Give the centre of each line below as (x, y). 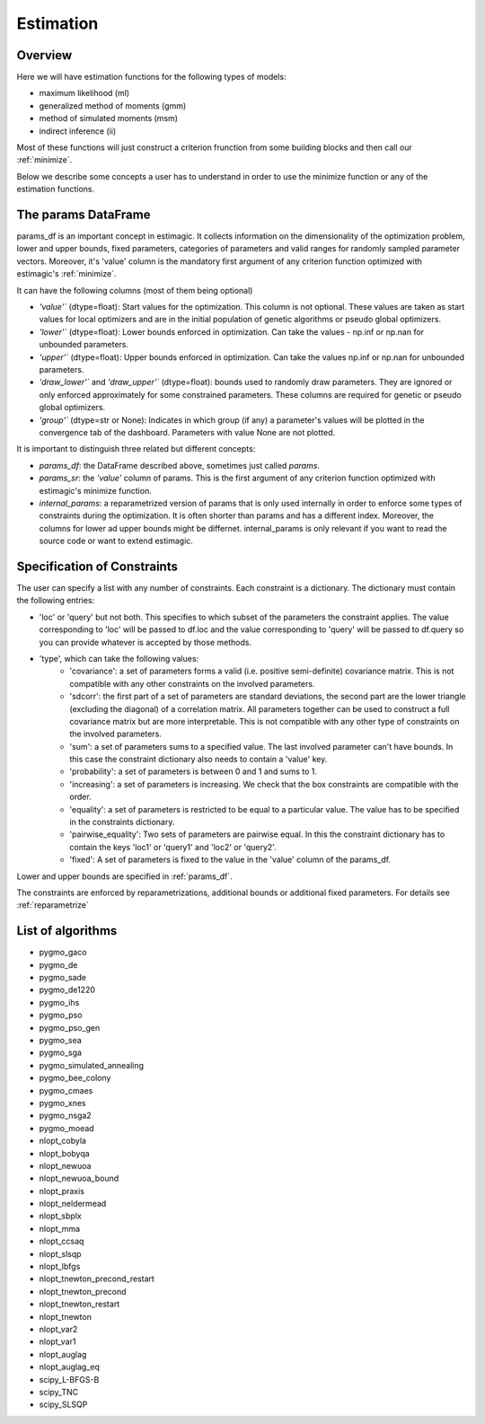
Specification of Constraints (97, 566)
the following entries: (56, 601)
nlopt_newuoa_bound (79, 1178)
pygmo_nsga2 (65, 1116)
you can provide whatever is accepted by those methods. (145, 642)
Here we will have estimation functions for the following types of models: (151, 77)
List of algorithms (67, 931)
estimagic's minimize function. (95, 490)
